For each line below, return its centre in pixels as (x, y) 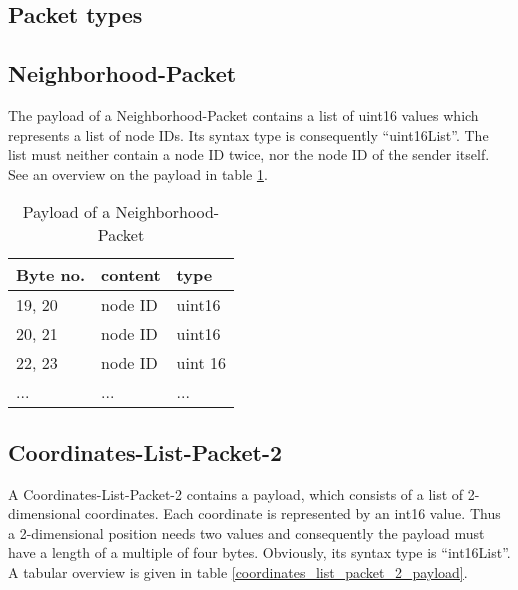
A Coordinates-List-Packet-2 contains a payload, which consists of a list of (236, 493)
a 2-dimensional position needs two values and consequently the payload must (246, 532)
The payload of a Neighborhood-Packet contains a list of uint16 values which (243, 114)
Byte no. (51, 275)
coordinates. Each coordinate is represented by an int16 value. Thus (293, 513)
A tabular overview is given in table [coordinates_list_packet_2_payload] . (238, 571)
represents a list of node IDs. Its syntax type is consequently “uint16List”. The (248, 134)
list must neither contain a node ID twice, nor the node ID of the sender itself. (249, 154)
